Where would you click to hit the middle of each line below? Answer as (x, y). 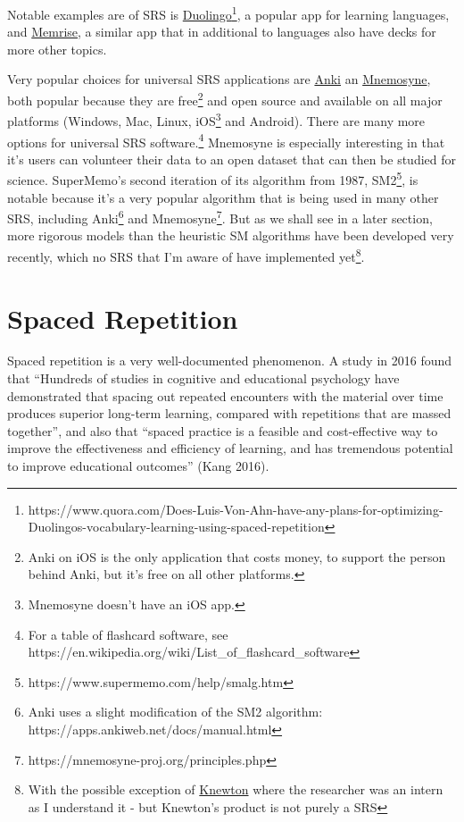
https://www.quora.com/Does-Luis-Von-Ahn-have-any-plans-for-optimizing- (236, 509)
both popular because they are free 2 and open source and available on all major (225, 99)
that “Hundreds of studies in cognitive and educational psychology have (203, 378)
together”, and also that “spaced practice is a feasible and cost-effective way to (223, 430)
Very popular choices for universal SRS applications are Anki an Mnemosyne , (219, 79)
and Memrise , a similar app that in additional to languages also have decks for (222, 32)
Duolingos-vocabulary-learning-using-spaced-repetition (176, 527)
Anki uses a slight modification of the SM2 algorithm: (175, 712)
